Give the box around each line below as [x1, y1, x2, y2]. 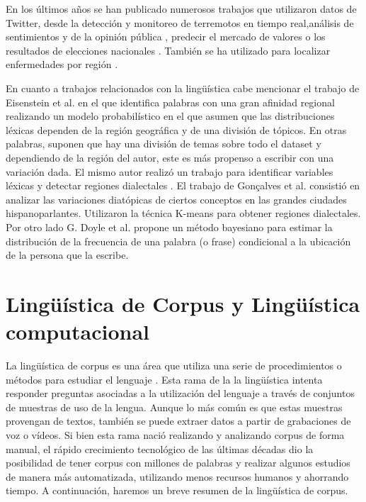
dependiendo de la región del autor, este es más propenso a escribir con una [6, 150, 334, 164]
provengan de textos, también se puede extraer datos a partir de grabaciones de [6, 413, 351, 428]
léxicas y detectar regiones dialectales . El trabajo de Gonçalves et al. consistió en [6, 178, 360, 193]
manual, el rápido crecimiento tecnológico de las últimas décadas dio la [6, 441, 314, 456]
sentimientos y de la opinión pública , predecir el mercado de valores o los [6, 29, 326, 44]
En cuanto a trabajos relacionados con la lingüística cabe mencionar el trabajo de [6, 80, 360, 95]
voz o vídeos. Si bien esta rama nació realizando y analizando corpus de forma [6, 427, 345, 442]
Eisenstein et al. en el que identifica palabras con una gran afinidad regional [6, 94, 335, 109]
